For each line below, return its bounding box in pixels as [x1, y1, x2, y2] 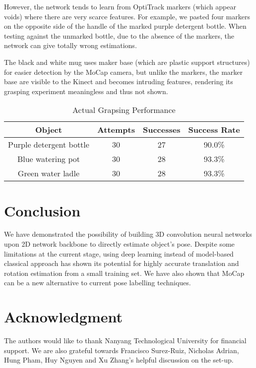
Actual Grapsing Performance [72, 104, 176, 116]
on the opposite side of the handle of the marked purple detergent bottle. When [4, 21, 247, 31]
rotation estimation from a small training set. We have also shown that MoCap [4, 267, 245, 278]
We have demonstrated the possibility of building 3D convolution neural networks [4, 229, 252, 239]
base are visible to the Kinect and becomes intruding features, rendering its [4, 76, 233, 87]
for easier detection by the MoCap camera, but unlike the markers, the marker [4, 66, 243, 77]
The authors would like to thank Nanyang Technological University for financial [4, 335, 247, 346]
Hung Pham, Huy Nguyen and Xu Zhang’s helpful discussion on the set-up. [4, 355, 234, 365]
